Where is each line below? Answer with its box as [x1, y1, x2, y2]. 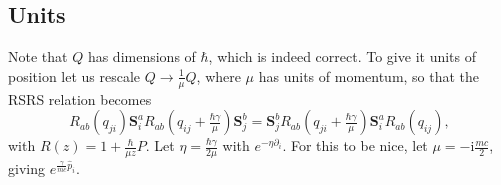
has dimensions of [87, 46, 196, 67]
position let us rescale [8, 65, 141, 86]
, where [196, 65, 241, 86]
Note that [8, 46, 68, 67]
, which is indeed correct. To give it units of [208, 46, 476, 67]
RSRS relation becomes [8, 88, 152, 109]
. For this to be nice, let [282, 135, 428, 156]
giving [8, 158, 45, 179]
